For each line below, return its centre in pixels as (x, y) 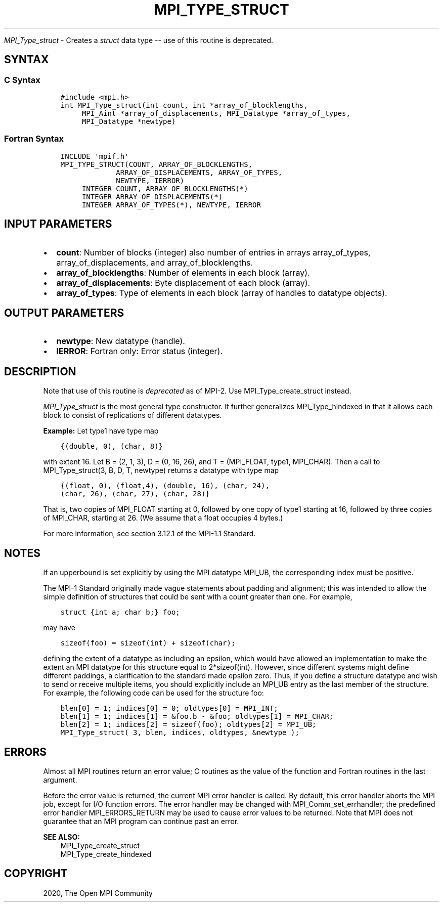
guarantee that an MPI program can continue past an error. (141, 821)
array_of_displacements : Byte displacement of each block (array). (183, 283)
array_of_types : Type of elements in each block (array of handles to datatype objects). (222, 293)
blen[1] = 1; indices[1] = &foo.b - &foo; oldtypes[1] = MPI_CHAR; (197, 717)
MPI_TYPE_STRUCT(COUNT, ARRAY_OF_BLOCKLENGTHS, (157, 164)
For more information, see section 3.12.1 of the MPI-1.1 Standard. (149, 534)
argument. (60, 780)
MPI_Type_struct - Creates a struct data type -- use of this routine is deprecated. (139, 40)
